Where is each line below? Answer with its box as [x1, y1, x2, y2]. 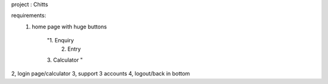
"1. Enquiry [47, 37, 74, 44]
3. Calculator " [47, 56, 83, 63]
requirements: [11, 12, 47, 19]
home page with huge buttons [32, 23, 108, 30]
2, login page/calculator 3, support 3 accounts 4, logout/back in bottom [11, 70, 191, 77]
